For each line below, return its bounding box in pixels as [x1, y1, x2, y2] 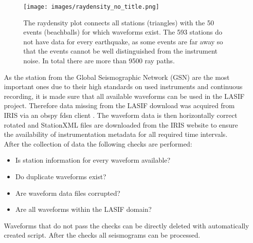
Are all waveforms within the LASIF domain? [15, 204, 152, 214]
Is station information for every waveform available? [15, 155, 171, 165]
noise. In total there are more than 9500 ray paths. [23, 56, 175, 66]
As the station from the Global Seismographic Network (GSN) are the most [4, 72, 230, 82]
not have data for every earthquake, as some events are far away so [23, 36, 223, 46]
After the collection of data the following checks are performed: [4, 138, 192, 149]
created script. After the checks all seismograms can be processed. [4, 230, 200, 240]
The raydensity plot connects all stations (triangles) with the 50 [23, 17, 214, 27]
